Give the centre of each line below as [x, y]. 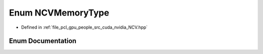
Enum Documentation [43, 41]
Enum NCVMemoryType [59, 13]
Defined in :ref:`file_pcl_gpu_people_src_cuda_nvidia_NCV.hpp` [85, 27]
